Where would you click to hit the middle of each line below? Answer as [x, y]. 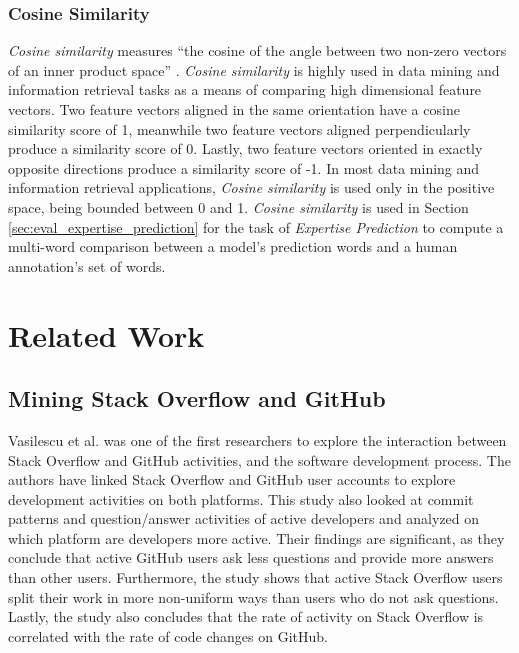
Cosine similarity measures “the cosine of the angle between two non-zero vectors [257, 50]
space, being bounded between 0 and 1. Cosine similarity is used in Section [238, 206]
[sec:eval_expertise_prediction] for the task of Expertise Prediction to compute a [256, 226]
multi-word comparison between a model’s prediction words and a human [233, 246]
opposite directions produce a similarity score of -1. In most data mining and [244, 167]
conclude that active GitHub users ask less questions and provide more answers [251, 557]
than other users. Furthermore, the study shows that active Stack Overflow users [255, 577]
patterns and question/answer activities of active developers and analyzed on [244, 518]
